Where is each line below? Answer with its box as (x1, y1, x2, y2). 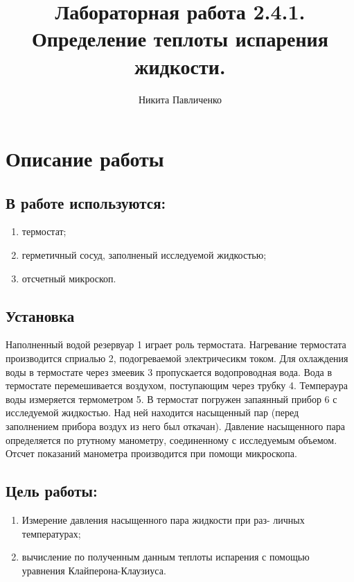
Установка (6, 305, 75, 326)
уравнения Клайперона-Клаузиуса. (21, 563, 166, 577)
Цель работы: (6, 480, 98, 502)
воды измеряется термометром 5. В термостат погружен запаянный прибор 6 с (6, 391, 337, 406)
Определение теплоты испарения (32, 24, 328, 53)
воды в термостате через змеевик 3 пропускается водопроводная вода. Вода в (6, 364, 333, 379)
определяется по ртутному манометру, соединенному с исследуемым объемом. (6, 432, 337, 447)
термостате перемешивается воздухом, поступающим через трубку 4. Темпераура (6, 378, 348, 393)
